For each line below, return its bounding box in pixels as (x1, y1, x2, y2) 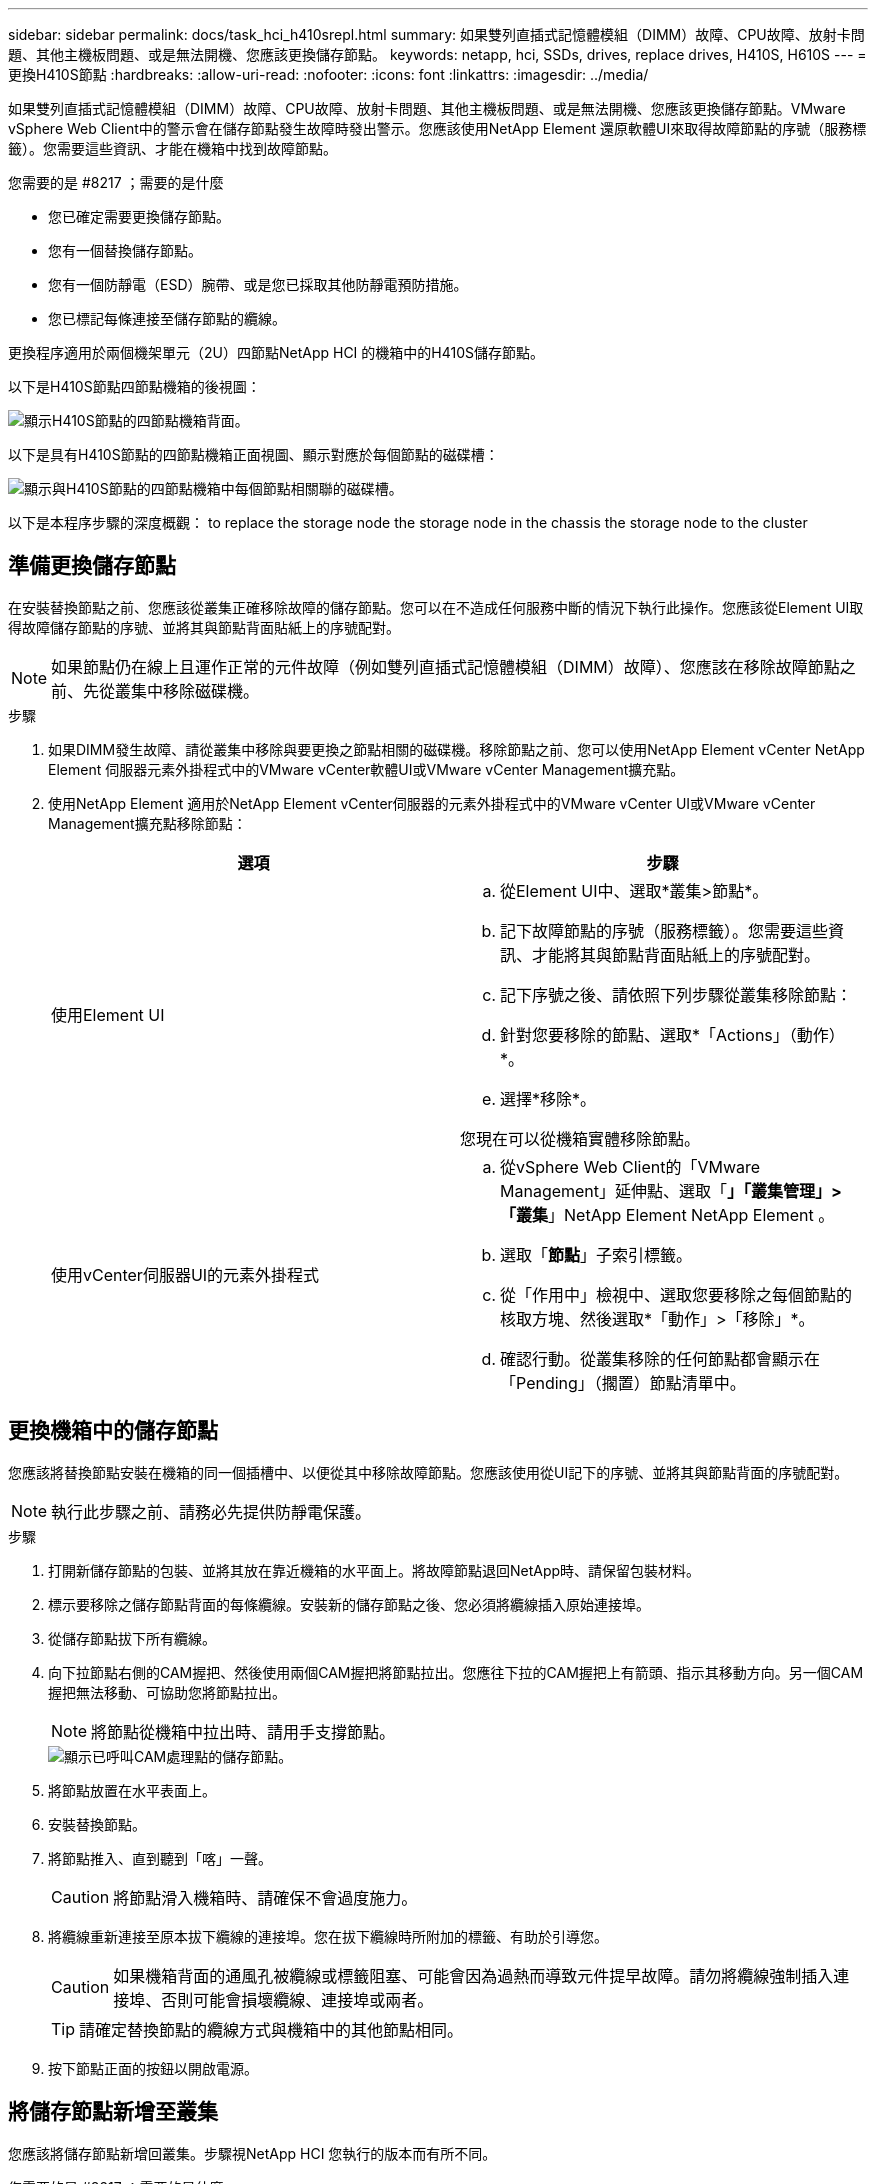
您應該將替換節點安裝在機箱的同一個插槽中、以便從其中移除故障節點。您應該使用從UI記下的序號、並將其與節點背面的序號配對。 (8, 1463, 849, 1481)
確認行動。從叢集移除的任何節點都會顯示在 (500, 1348, 821, 1369)
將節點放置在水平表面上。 (48, 1781, 216, 1799)
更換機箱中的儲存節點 (8, 1418, 218, 1444)
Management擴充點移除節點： (48, 814, 247, 832)
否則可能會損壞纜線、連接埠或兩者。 (161, 1989, 434, 2010)
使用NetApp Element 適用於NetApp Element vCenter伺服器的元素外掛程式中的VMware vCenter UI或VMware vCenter (48, 794, 816, 812)
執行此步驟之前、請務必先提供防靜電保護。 (51, 1501, 372, 1522)
